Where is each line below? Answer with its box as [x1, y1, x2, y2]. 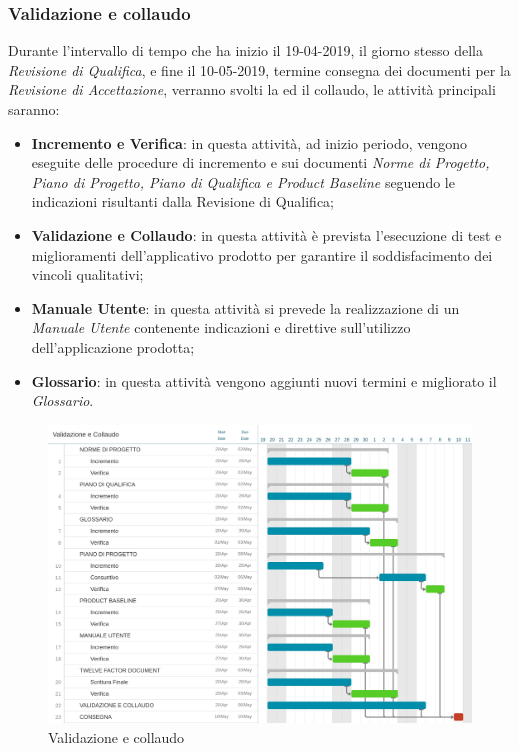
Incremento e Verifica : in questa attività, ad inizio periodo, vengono [31, 132, 467, 153]
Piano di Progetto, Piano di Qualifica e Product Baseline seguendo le [31, 171, 455, 192]
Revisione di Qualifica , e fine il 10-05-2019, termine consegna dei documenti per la [8, 59, 511, 80]
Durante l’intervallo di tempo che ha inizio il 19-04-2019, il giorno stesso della [8, 40, 483, 61]
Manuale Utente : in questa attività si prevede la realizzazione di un [31, 297, 460, 318]
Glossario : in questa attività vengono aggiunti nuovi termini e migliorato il [31, 370, 497, 391]
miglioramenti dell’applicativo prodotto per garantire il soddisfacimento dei [31, 244, 493, 265]
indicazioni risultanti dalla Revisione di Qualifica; [31, 191, 335, 212]
